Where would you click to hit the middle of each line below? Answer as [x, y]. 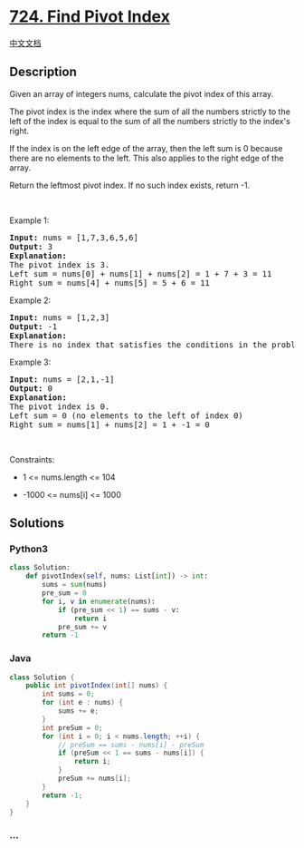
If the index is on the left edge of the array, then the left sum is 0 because [146, 148]
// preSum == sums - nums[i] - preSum [131, 745]
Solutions [37, 523]
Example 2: [30, 300]
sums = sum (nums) [74, 585]
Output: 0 [31, 388]
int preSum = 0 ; [72, 727]
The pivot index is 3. [60, 264]
